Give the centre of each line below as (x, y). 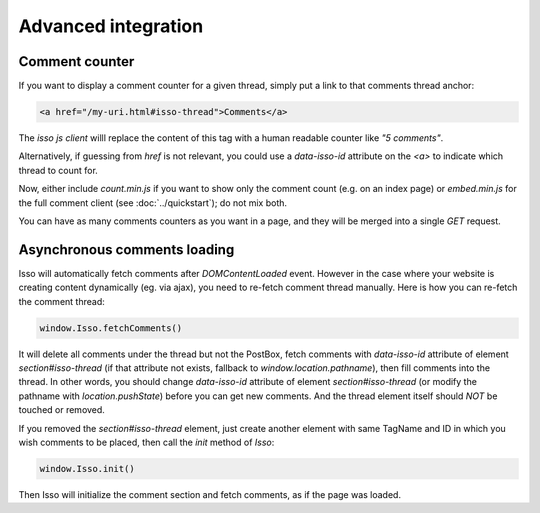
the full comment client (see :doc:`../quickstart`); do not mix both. (153, 202)
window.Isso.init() (87, 468)
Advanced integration (111, 26)
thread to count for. (58, 170)
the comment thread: (61, 301)
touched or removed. (61, 410)
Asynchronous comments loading (126, 249)
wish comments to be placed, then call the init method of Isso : (146, 442)
